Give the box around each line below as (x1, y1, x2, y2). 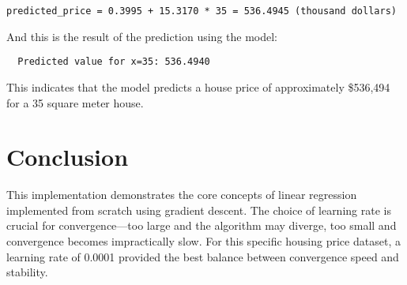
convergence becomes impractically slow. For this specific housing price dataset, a (6, 233, 401, 249)
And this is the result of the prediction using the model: (6, 28, 278, 44)
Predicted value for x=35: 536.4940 (17, 56, 210, 68)
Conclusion (6, 141, 129, 173)
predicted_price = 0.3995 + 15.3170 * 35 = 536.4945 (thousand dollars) (6, 6, 397, 17)
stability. (6, 264, 48, 280)
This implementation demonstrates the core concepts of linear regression (6, 186, 357, 203)
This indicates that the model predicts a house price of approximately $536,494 (6, 78, 390, 95)
